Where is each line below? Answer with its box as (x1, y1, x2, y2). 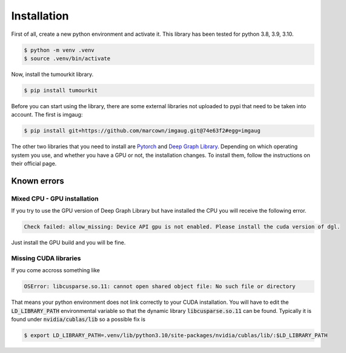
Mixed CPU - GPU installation (11, 194, 99, 203)
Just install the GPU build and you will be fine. (11, 239, 126, 246)
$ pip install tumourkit (24, 87, 98, 94)
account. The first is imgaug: (11, 111, 83, 118)
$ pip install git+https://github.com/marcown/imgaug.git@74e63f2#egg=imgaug (24, 128, 261, 134)
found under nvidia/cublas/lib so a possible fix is (11, 316, 145, 323)
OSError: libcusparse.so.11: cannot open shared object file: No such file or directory (24, 283, 296, 290)
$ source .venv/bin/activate (24, 55, 111, 62)
